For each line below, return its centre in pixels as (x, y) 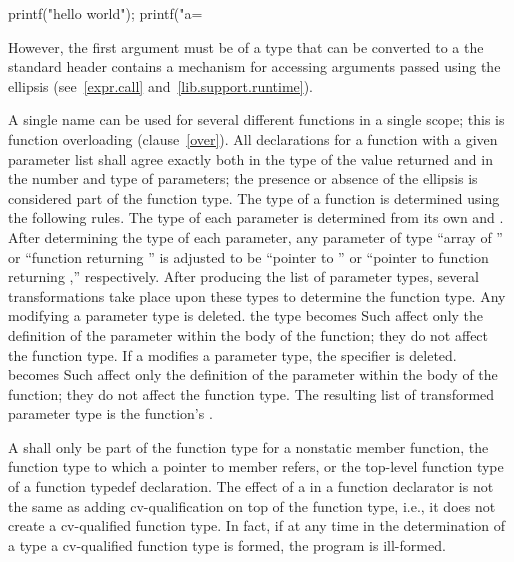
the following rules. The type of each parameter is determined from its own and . (256, 217)
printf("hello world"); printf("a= (105, 13)
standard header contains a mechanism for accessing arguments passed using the (254, 66)
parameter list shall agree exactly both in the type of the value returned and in (250, 158)
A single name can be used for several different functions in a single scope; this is (256, 119)
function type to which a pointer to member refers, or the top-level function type (256, 466)
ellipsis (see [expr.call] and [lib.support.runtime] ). (161, 85)
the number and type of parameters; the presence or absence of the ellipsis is (243, 178)
